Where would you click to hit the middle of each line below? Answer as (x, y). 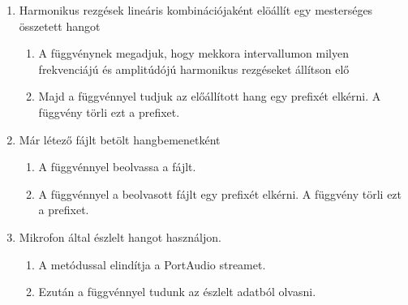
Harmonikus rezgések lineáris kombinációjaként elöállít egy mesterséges (196, 10)
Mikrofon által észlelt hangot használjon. (120, 236)
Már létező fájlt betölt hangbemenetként (120, 139)
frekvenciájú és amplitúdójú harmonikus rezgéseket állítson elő (194, 69)
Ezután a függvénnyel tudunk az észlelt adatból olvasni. (177, 292)
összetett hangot (60, 26)
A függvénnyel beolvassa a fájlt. (117, 167)
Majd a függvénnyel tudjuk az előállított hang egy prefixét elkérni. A (210, 96)
